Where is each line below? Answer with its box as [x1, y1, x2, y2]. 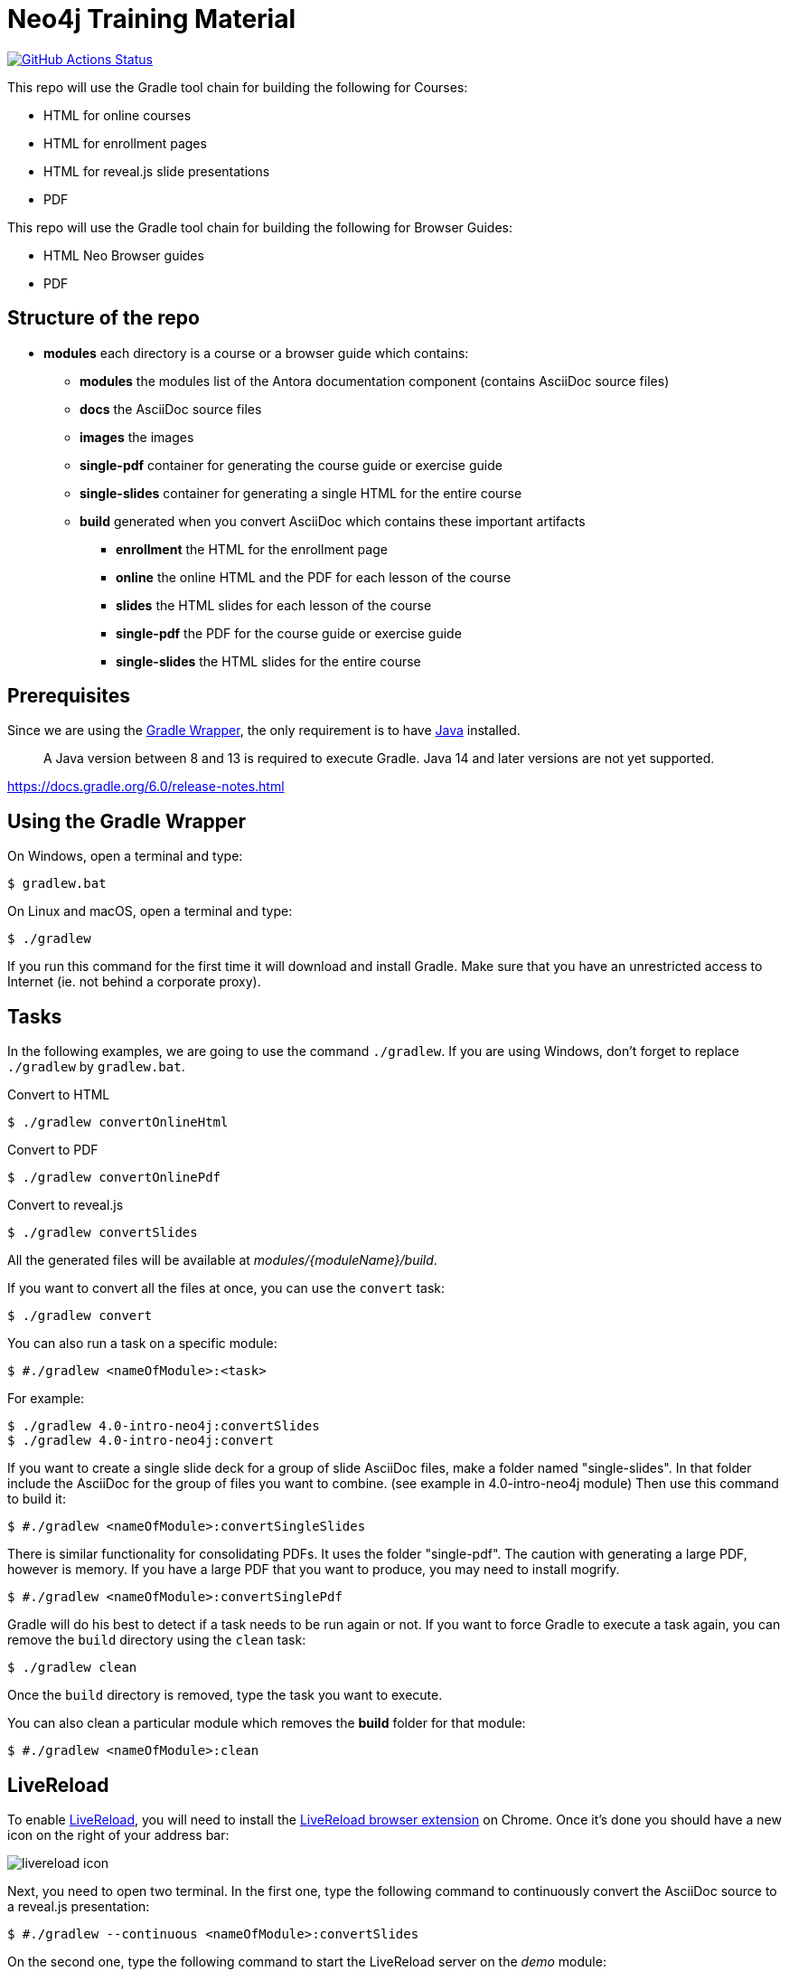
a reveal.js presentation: [7, 1898, 150, 1914]
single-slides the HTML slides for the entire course [116, 653, 421, 669]
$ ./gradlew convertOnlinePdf [7, 1170, 221, 1185]
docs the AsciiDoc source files [80, 401, 262, 417]
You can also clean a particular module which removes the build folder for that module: [7, 1715, 526, 1731]
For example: [7, 1391, 85, 1407]
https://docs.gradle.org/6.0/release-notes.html [7, 778, 285, 795]
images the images [80, 429, 194, 445]
